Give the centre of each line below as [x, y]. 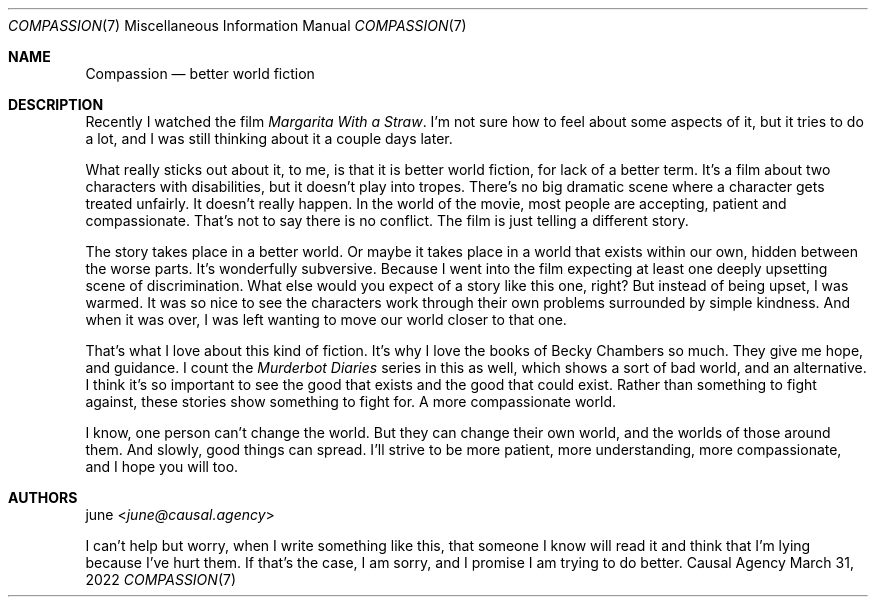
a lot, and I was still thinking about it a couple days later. [269, 138]
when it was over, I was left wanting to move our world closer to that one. [326, 319]
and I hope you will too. [162, 466]
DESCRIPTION [56, 104]
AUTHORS [43, 497]
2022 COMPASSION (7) [161, 579]
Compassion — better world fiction [200, 73]
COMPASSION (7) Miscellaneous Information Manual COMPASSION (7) [237, 25]
